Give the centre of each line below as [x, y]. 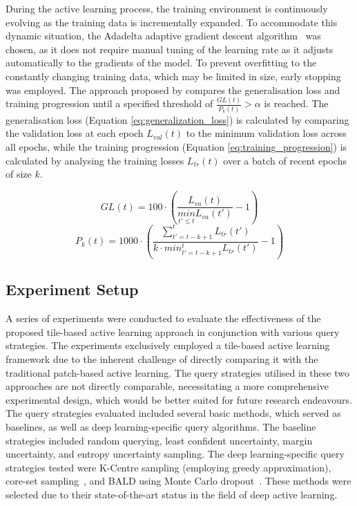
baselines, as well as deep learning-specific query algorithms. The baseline [161, 426]
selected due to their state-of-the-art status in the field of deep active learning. [172, 494]
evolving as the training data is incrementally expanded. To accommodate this [172, 22]
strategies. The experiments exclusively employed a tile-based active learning [168, 345]
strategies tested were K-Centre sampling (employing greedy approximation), [168, 467]
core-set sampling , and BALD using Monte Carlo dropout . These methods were [178, 481]
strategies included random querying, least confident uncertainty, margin [159, 440]
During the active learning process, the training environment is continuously [167, 8]
